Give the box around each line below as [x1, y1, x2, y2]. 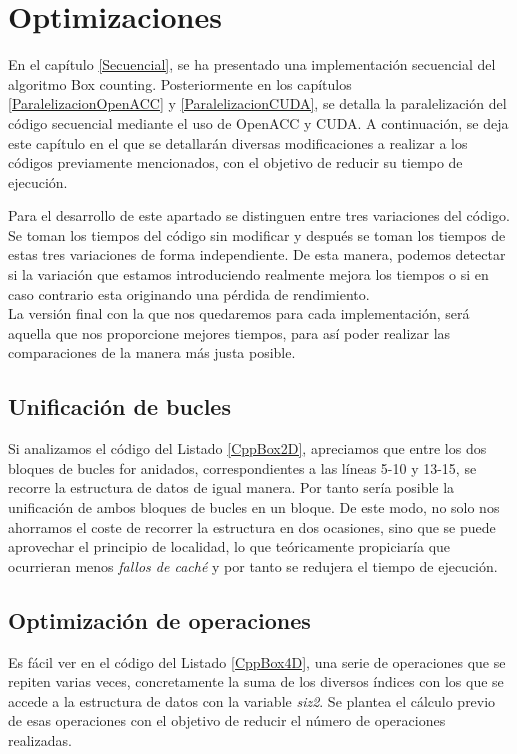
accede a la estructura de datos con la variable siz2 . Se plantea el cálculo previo [8, 690, 496, 711]
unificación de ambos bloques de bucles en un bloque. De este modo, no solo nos [8, 497, 500, 518]
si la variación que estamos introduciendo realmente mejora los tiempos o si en [8, 264, 489, 285]
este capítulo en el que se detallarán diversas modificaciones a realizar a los [8, 132, 468, 153]
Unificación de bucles [8, 391, 231, 422]
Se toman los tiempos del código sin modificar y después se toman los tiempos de [8, 224, 506, 245]
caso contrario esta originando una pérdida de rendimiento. [8, 283, 370, 304]
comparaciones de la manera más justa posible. [8, 342, 296, 363]
